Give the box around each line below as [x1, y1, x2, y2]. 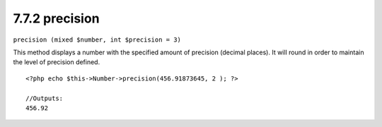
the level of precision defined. [13, 58, 100, 66]
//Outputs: [25, 94, 64, 102]
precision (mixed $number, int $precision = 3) [13, 35, 182, 44]
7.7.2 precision [13, 11, 100, 26]
